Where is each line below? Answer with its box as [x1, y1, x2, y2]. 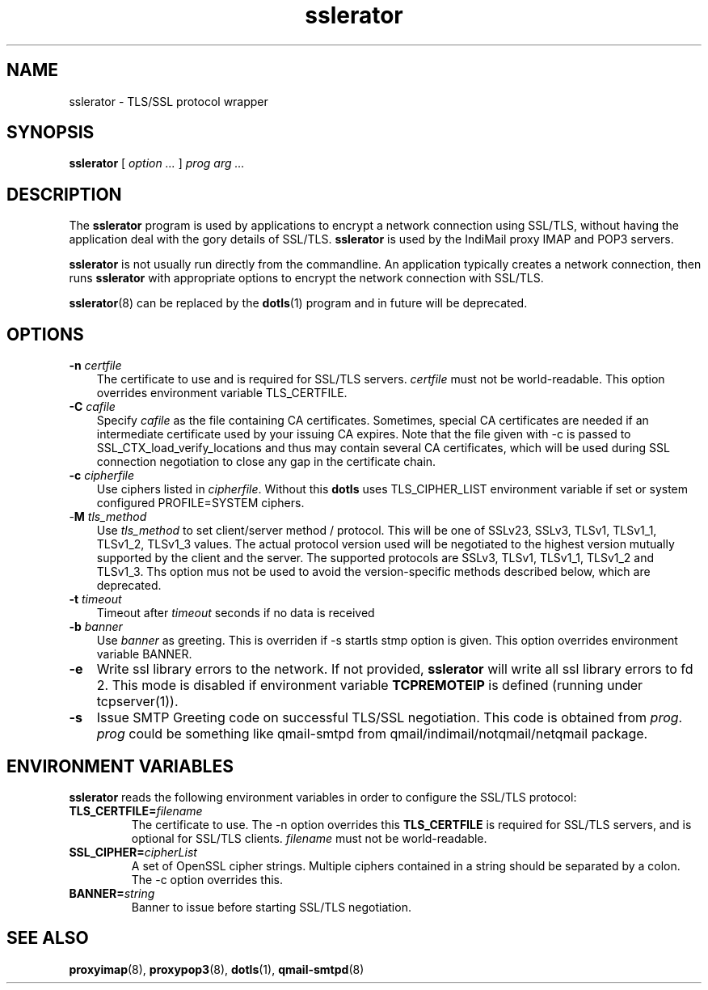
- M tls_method [69, 510, 147, 524]
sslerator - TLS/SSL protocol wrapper [69, 94, 268, 108]
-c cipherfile [69, 468, 135, 483]
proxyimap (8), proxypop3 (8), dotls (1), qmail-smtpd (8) [69, 962, 365, 976]
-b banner [69, 620, 123, 634]
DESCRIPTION [6, 184, 122, 205]
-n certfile [69, 358, 122, 373]
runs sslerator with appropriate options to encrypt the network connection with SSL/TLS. [69, 271, 544, 286]
